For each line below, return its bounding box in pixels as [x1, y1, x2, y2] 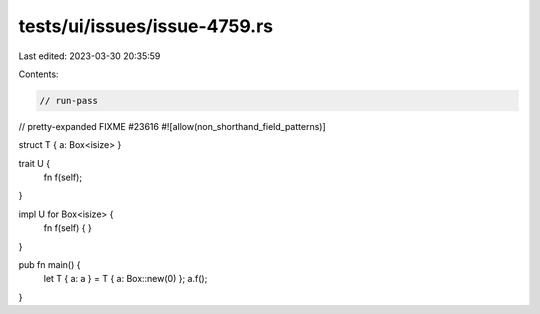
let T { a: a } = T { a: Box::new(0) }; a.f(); [43, 273, 208, 285]
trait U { [18, 157, 50, 169]
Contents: [18, 68, 59, 80]
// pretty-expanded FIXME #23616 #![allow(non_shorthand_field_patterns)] [18, 120, 327, 132]
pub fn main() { [18, 259, 81, 271]
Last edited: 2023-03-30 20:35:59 [18, 50, 161, 62]
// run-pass [39, 95, 99, 106]
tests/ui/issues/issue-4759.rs [18, 15, 274, 37]
